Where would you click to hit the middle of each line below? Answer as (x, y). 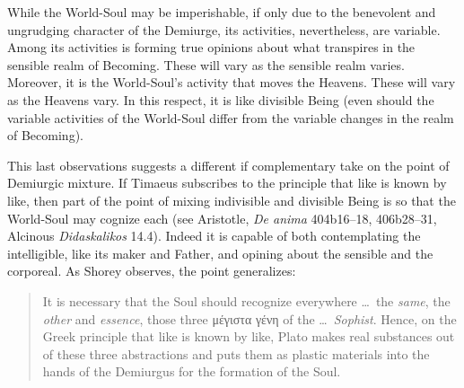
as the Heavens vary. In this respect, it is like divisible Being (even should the (221, 99)
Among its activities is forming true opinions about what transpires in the (211, 47)
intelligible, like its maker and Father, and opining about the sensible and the (220, 253)
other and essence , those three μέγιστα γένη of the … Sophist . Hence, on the (250, 318)
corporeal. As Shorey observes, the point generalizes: (152, 271)
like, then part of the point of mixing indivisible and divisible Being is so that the (232, 200)
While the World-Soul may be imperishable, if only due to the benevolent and (222, 12)
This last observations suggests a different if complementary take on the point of (228, 165)
